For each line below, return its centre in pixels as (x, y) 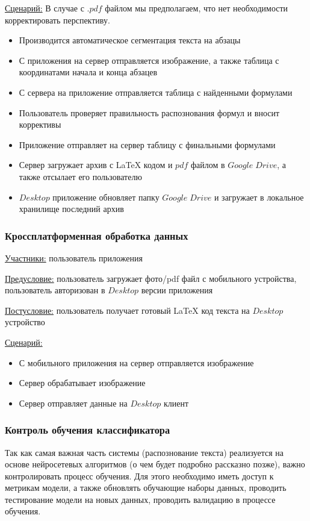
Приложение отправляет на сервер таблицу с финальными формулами (147, 144)
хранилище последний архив (71, 209)
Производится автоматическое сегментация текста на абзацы (130, 40)
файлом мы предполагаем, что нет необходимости (197, 8)
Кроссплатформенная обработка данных (97, 235)
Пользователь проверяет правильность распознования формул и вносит (149, 112)
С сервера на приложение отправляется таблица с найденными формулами (156, 92)
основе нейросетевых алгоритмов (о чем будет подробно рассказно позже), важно (155, 464)
